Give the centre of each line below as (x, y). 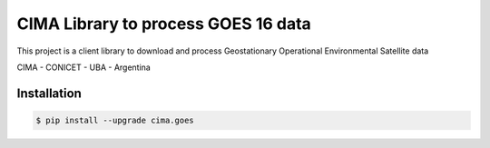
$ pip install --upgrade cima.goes (115, 120)
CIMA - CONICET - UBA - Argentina (84, 67)
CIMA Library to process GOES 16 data (164, 24)
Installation (49, 93)
